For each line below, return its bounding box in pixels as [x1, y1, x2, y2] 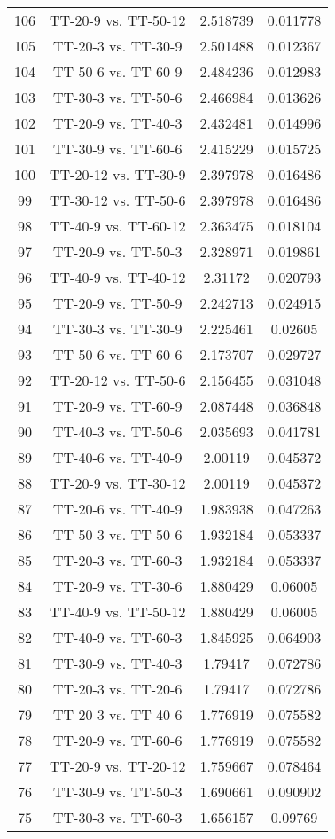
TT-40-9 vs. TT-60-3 [53, 627, 183, 647]
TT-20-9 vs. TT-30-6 [53, 576, 183, 596]
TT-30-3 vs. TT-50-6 [53, 87, 183, 107]
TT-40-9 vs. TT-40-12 [50, 267, 186, 287]
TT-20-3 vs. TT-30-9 [53, 35, 183, 56]
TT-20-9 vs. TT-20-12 [50, 756, 186, 776]
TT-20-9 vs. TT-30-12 [50, 473, 186, 493]
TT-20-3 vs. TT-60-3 [53, 550, 183, 570]
